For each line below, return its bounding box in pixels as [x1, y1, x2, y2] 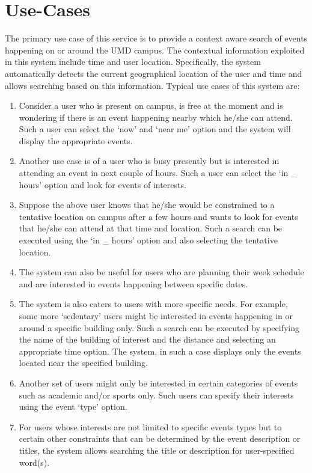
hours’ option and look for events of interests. [19, 178, 186, 191]
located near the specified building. [19, 356, 148, 369]
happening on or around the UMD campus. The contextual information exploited [5, 43, 305, 56]
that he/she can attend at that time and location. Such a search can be [19, 222, 283, 234]
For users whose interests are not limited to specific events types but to [19, 420, 282, 433]
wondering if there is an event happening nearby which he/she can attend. [19, 111, 293, 123]
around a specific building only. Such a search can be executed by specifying [19, 321, 300, 334]
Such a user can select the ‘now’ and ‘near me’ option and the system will [19, 123, 291, 135]
